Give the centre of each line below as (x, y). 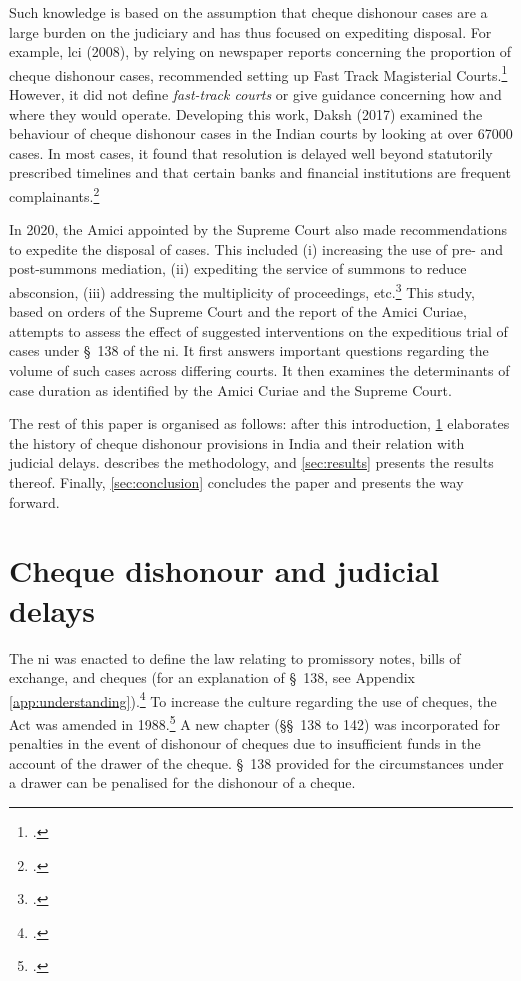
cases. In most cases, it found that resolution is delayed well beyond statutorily (251, 152)
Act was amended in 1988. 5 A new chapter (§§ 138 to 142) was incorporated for (255, 722)
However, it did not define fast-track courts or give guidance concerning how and (255, 94)
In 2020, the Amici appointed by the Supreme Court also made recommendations (258, 229)
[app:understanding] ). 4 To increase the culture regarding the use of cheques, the (253, 699)
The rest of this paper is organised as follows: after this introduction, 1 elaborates (259, 423)
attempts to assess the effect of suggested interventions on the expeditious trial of (258, 330)
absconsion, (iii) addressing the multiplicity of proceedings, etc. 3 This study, (242, 290)
